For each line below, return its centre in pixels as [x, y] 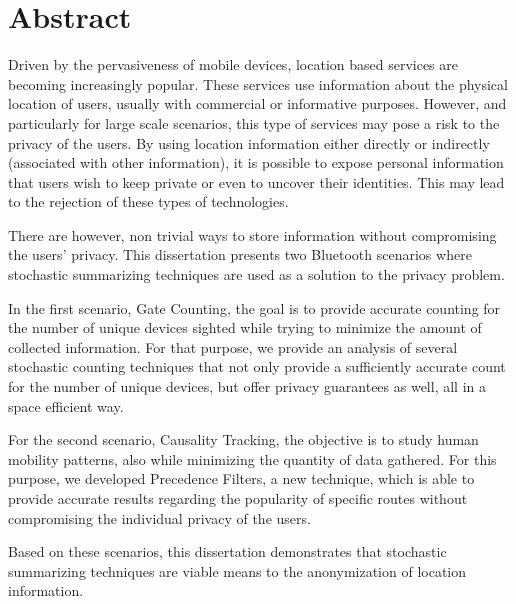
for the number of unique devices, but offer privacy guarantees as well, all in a [247, 386]
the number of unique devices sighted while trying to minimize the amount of [245, 327]
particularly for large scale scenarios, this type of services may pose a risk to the [254, 122]
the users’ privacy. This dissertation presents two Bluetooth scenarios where [240, 254]
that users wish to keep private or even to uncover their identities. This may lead [256, 181]
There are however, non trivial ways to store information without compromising [252, 234]
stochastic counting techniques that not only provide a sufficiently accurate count [257, 366]
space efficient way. [66, 405]
